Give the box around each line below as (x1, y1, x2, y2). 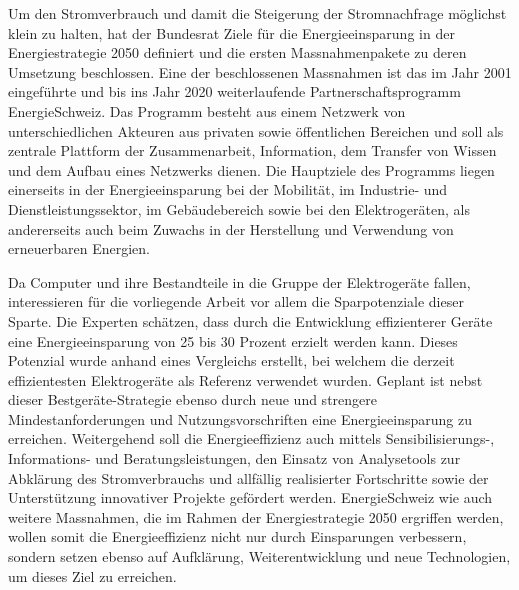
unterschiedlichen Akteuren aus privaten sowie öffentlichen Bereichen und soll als (8, 120, 504, 141)
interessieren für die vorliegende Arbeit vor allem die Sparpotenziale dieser (8, 291, 464, 312)
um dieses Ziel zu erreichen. (8, 565, 177, 586)
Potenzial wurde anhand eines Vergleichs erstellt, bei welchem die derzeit (8, 350, 455, 371)
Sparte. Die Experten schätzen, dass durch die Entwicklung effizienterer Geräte (8, 310, 493, 331)
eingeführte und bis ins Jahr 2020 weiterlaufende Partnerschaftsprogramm (8, 81, 461, 102)
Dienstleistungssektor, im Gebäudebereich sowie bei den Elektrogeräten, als (8, 198, 470, 219)
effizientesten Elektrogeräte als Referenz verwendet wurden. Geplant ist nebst (8, 369, 483, 390)
